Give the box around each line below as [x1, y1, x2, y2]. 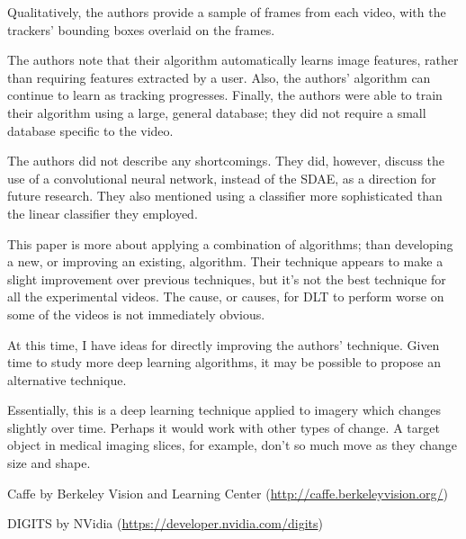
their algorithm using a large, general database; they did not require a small [7, 103, 426, 121]
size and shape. [7, 454, 91, 472]
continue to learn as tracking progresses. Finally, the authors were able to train [7, 85, 443, 104]
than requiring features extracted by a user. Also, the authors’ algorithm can [7, 67, 431, 86]
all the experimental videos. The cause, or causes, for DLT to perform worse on [7, 287, 444, 306]
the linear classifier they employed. [7, 203, 198, 222]
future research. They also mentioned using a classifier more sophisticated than [7, 186, 443, 205]
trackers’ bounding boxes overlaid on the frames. [7, 20, 275, 39]
